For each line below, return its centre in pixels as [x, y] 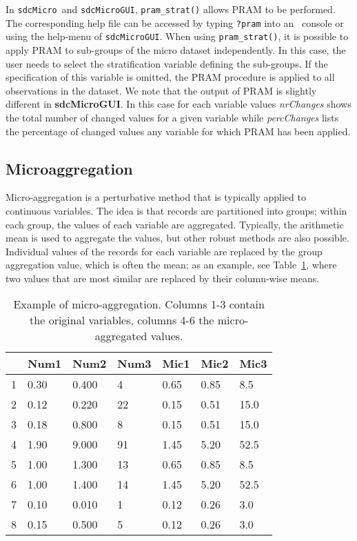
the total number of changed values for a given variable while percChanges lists [172, 117]
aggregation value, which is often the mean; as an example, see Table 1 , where [171, 265]
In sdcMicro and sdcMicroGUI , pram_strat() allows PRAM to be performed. [171, 9]
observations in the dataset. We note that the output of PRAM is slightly [161, 90]
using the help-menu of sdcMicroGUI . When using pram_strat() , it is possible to [177, 36]
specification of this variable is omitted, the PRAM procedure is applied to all [170, 77]
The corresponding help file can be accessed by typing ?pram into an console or [175, 22]
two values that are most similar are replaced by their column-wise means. [163, 278]
